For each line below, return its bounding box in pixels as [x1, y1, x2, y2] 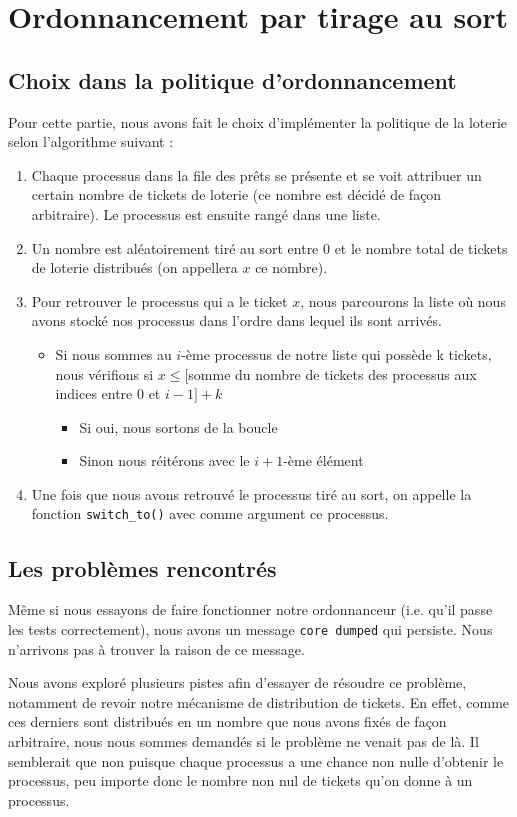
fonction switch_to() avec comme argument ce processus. [31, 503, 389, 524]
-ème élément [283, 450, 364, 471]
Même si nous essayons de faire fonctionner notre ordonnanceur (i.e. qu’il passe [8, 599, 493, 620]
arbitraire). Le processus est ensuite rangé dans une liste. [31, 203, 381, 224]
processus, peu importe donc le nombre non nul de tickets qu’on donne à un [8, 770, 473, 791]
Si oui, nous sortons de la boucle [79, 416, 278, 437]
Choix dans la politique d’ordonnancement [8, 64, 457, 95]
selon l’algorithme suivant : [8, 131, 174, 152]
